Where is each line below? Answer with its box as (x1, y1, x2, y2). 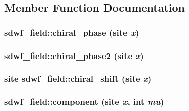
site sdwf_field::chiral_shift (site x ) (4, 72, 152, 85)
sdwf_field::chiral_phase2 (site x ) (4, 49, 144, 62)
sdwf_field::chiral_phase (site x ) (4, 26, 139, 38)
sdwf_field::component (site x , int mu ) (4, 95, 164, 108)
